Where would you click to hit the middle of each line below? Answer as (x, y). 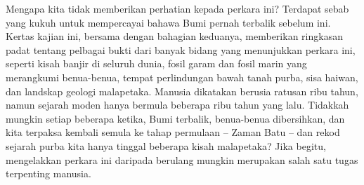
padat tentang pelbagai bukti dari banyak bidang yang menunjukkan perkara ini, (181, 49)
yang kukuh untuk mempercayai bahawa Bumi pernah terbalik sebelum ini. (168, 22)
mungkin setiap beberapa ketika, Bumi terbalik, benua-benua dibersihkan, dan (175, 118)
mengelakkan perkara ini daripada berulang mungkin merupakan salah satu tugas (182, 159)
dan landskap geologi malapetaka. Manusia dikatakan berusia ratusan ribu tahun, (182, 91)
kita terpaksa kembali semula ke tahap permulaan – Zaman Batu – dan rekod (173, 132)
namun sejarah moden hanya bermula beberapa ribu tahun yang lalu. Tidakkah (177, 105)
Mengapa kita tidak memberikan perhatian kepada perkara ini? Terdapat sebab (177, 8)
